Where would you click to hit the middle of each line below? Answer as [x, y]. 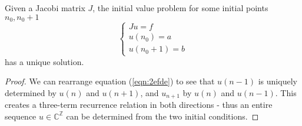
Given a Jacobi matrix [45, 8]
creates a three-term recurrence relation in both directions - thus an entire [139, 105]
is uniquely [278, 81]
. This [286, 92]
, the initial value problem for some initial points [180, 8]
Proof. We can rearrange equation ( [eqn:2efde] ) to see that [110, 81]
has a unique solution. [44, 61]
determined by [31, 92]
